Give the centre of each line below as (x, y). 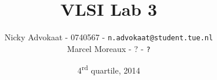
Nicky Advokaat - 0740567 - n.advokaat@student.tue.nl (109, 37)
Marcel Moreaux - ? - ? (109, 48)
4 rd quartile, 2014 (109, 69)
